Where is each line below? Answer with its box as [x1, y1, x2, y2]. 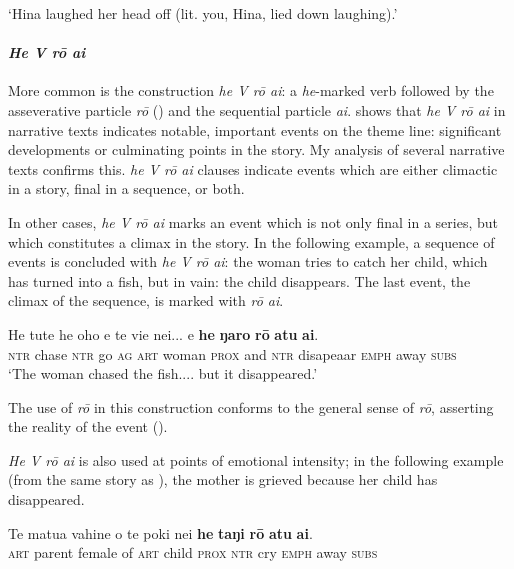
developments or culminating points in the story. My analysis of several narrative [8, 139, 505, 160]
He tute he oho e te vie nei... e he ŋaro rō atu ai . [8, 323, 319, 344]
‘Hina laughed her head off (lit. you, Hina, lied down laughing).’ [8, 3, 398, 23]
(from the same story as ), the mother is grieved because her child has [8, 469, 438, 490]
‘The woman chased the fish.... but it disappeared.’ [8, 363, 318, 384]
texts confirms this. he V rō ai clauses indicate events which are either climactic [8, 158, 498, 179]
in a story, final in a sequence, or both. [8, 178, 245, 199]
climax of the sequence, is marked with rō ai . [8, 290, 284, 311]
